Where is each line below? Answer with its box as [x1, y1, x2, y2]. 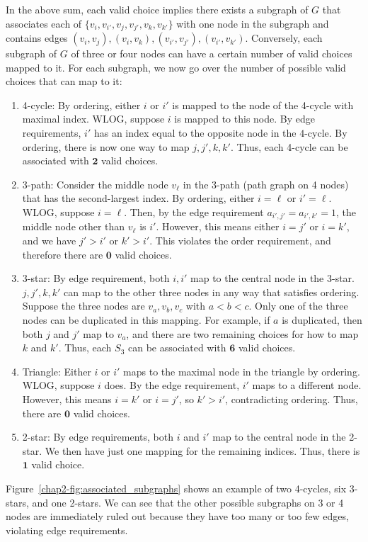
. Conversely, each [245, 30, 323, 45]
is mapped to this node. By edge [174, 111, 315, 126]
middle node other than [22, 219, 125, 234]
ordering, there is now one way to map [22, 139, 190, 154]
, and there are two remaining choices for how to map [126, 326, 359, 341]
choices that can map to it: [6, 74, 122, 89]
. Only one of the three [248, 298, 348, 313]
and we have [22, 233, 76, 248]
